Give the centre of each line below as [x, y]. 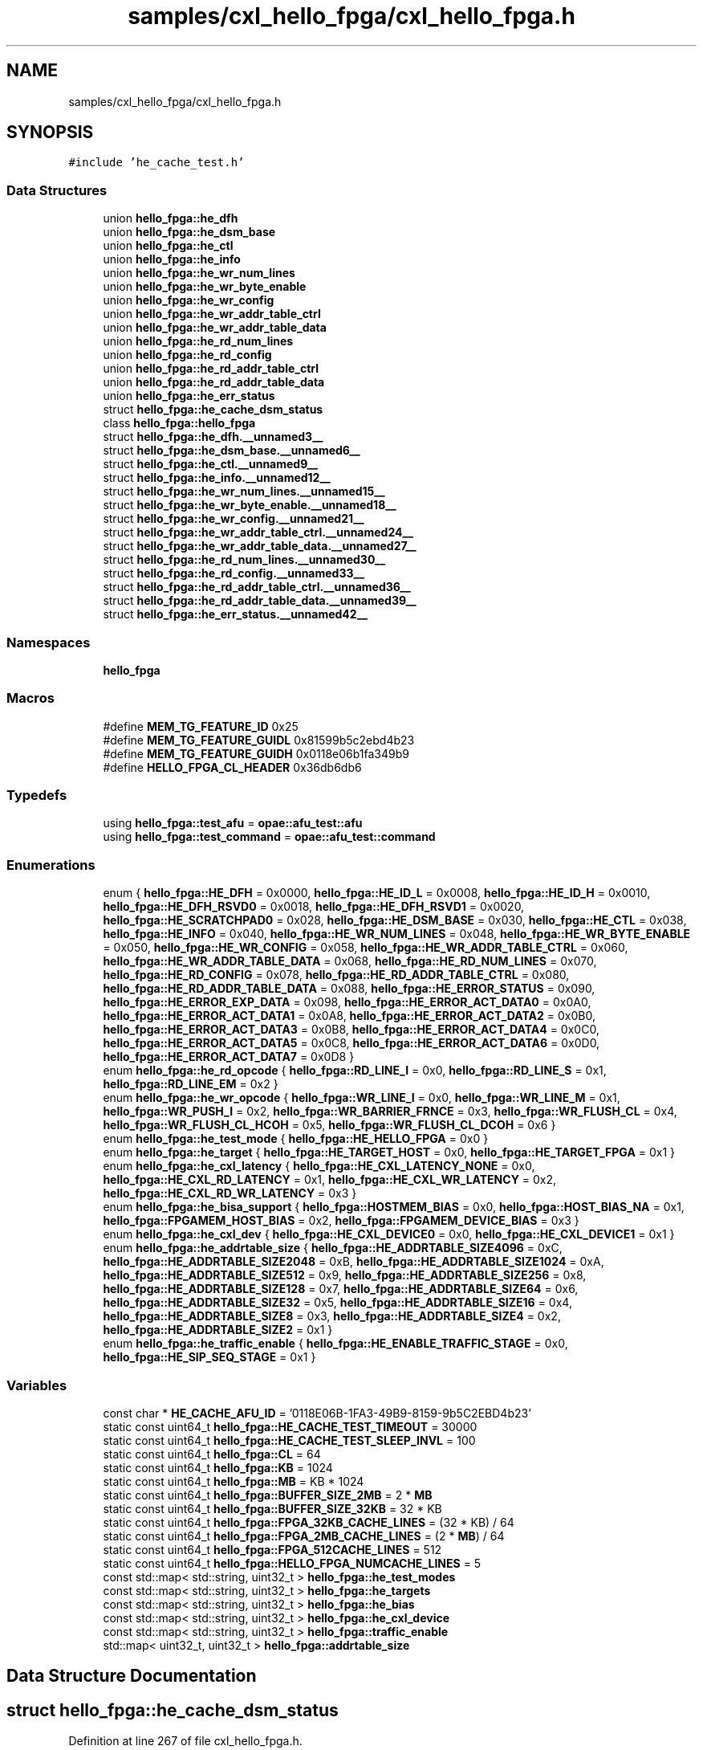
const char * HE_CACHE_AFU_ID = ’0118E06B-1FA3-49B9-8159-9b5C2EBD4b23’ [317, 1413]
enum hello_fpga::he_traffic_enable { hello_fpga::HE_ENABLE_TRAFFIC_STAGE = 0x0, [335, 1344]
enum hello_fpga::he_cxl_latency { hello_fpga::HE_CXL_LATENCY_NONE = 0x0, [319, 1166]
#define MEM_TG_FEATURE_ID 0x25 [201, 726]
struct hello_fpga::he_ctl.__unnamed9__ [210, 464]
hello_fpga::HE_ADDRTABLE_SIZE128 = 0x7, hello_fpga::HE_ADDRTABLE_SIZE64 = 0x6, [341, 1289]
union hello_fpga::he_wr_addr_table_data [215, 328]
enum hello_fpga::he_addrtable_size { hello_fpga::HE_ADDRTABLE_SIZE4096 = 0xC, [333, 1248]
